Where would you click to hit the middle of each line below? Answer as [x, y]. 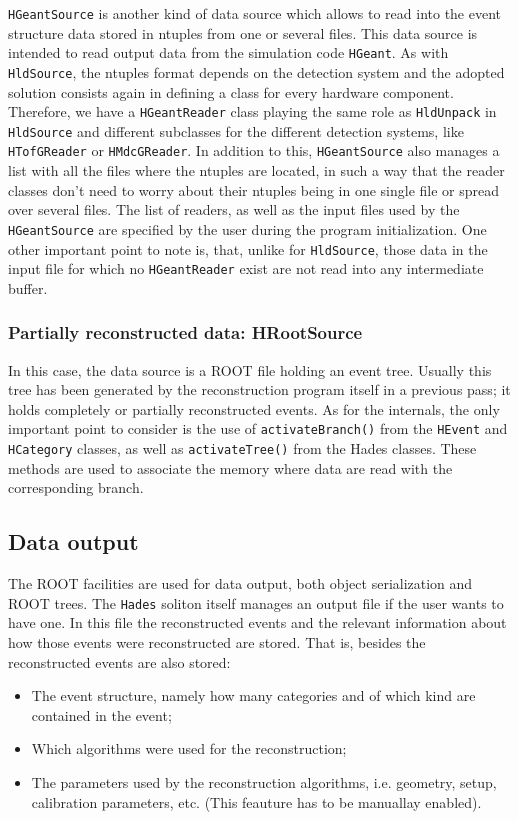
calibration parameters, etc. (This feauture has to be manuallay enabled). [256, 801]
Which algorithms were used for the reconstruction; [189, 748]
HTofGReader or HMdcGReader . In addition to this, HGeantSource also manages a [254, 150]
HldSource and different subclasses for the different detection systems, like [236, 130]
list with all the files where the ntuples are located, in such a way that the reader [256, 170]
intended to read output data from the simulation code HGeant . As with [228, 52]
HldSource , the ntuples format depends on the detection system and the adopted [256, 71]
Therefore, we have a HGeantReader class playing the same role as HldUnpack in [252, 111]
